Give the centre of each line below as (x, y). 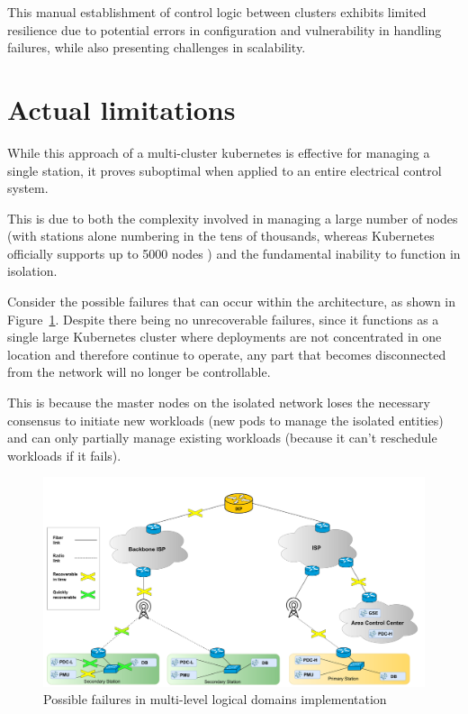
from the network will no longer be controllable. (139, 372)
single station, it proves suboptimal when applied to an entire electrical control (225, 170)
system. (28, 188)
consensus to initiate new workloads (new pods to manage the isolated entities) (225, 420)
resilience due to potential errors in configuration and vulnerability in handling (225, 29)
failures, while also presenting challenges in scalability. (157, 47)
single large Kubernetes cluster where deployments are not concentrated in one (225, 337)
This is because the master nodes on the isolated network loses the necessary (219, 403)
